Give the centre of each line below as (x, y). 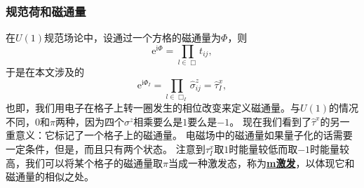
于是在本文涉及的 (45, 72)
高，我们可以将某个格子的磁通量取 (84, 162)
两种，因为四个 (89, 121)
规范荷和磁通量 (46, 11)
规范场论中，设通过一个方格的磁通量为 (133, 38)
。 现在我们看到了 (270, 121)
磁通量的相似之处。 (50, 176)
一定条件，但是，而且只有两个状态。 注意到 (106, 148)
